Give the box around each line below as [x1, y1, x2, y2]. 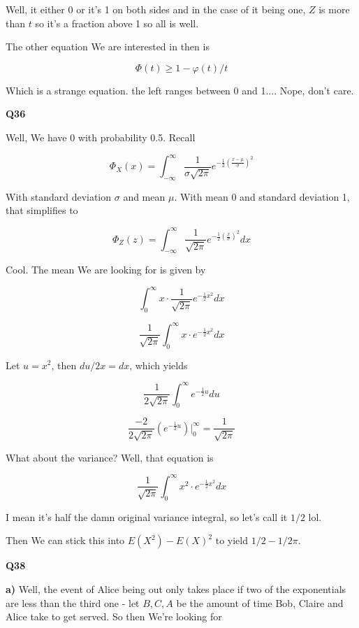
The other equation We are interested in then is [6, 39, 210, 54]
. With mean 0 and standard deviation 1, [174, 189, 350, 204]
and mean [123, 189, 166, 204]
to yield [215, 533, 249, 548]
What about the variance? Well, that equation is [6, 450, 214, 464]
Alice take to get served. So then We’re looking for [6, 609, 222, 624]
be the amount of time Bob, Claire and [176, 595, 344, 610]
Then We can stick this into [6, 533, 125, 548]
